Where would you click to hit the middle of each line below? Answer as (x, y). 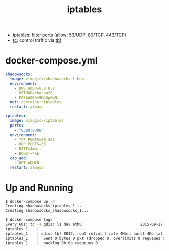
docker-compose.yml (51, 61)
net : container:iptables (36, 102)
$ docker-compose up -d (30, 201)
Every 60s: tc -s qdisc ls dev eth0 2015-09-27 (84, 225)
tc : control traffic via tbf (37, 40)
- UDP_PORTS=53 (30, 144)
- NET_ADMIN (27, 163)
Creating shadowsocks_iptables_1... (44, 206)
